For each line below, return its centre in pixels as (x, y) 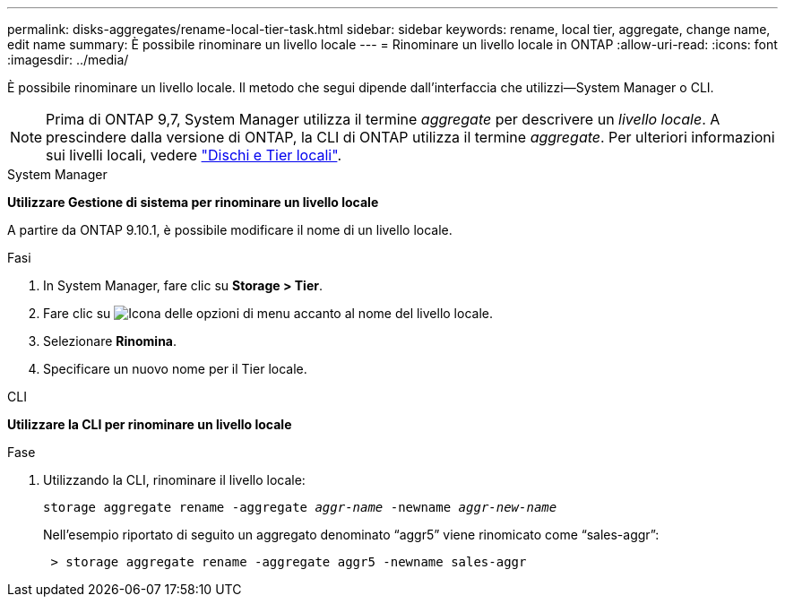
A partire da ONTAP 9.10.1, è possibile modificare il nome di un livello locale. (230, 230)
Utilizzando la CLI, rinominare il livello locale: (174, 480)
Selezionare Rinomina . (110, 341)
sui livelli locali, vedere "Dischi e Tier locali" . (194, 155)
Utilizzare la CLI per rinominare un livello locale (150, 424)
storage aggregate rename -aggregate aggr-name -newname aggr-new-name (300, 507)
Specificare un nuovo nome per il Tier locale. (175, 369)
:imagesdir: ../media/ (68, 60)
